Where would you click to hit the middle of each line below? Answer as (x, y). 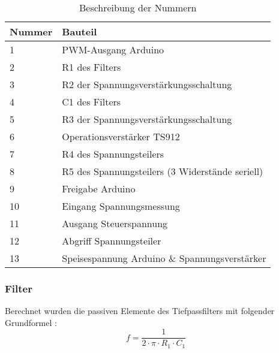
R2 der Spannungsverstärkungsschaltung (147, 84)
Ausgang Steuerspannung (115, 223)
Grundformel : (31, 322)
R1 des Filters (91, 67)
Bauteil (79, 31)
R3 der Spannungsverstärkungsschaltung (147, 119)
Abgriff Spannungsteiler (112, 241)
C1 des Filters (91, 102)
